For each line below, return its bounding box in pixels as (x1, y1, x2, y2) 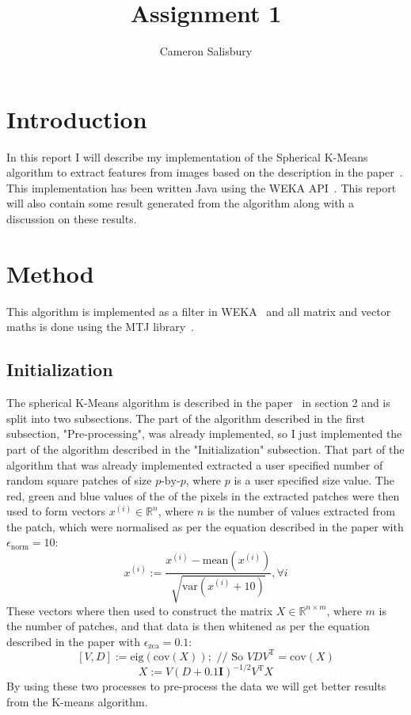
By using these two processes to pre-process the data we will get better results (6, 678, 386, 694)
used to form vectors (6, 503, 106, 519)
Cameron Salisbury (159, 43, 253, 59)
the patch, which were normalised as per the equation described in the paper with (6, 518, 404, 534)
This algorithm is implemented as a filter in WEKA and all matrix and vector (6, 302, 391, 319)
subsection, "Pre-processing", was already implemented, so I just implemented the (6, 425, 402, 442)
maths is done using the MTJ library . (6, 318, 194, 335)
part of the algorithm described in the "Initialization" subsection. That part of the (6, 440, 405, 457)
